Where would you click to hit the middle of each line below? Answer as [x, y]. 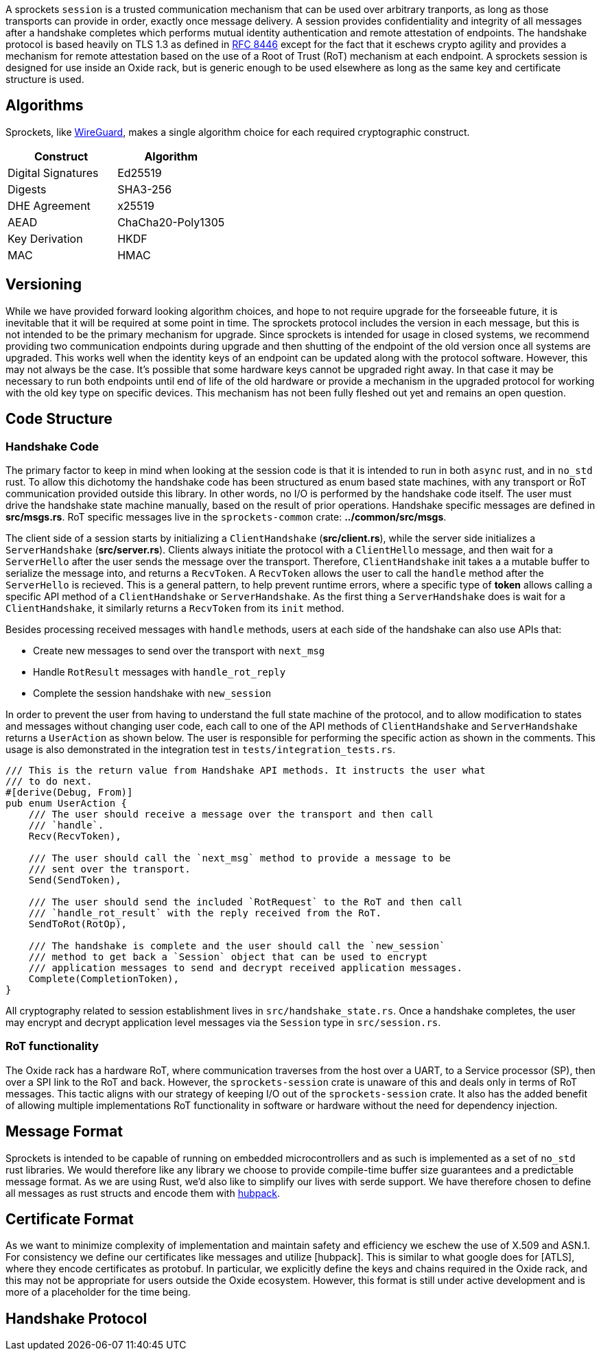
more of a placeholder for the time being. [98, 1292]
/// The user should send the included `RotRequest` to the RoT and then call [245, 902]
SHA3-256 [145, 189]
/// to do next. [49, 781]
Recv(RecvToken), [75, 836]
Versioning [44, 285]
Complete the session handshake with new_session [152, 693]
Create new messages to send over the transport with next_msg [179, 650]
